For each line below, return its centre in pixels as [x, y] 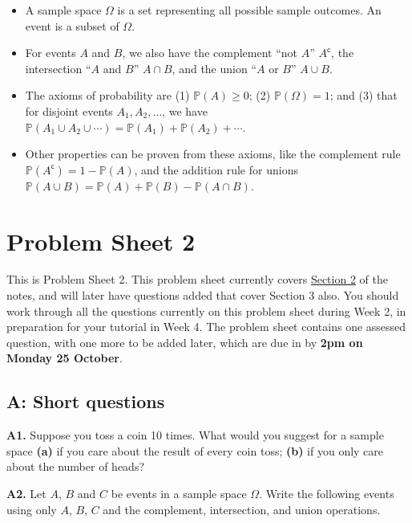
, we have [185, 110]
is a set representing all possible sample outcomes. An [249, 10]
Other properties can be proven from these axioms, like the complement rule [213, 154]
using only [32, 509]
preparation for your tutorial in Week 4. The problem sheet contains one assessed [206, 327]
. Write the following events [327, 494]
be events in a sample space [179, 494]
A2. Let [26, 494]
